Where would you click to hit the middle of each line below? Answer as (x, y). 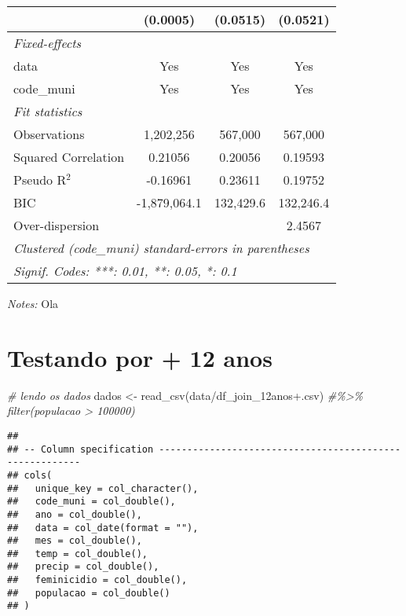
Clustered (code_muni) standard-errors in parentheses (161, 248)
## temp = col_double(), (77, 554)
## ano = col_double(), (75, 514)
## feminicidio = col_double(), (97, 580)
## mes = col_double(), (75, 541)
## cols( (30, 475)
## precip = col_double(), (83, 567)
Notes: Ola (33, 303)
